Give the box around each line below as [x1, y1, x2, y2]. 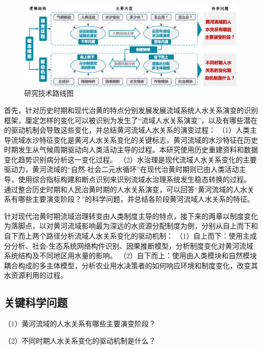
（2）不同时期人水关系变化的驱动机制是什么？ [4, 335, 156, 345]
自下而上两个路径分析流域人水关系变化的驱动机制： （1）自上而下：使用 [4, 230, 243, 241]
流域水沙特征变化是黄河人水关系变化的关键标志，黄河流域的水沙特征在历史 [11, 134, 258, 145]
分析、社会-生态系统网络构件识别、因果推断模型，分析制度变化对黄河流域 [11, 240, 253, 251]
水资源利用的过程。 [4, 270, 68, 280]
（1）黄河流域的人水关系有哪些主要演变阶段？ [4, 318, 156, 329]
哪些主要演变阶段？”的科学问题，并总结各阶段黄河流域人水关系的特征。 [18, 194, 254, 204]
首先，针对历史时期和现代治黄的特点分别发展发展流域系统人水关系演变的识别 [4, 104, 258, 115]
